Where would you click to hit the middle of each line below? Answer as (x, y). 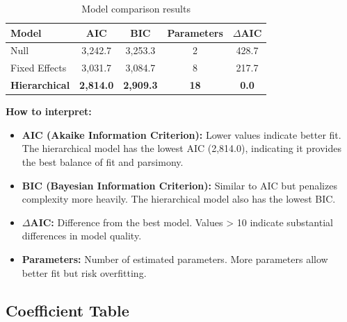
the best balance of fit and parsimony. (103, 162)
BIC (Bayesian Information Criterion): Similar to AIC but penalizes (179, 185)
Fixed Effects (39, 68)
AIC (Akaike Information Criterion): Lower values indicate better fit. (181, 134)
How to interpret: (49, 111)
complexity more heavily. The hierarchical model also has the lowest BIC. (179, 199)
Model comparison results (136, 8)
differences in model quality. (82, 236)
